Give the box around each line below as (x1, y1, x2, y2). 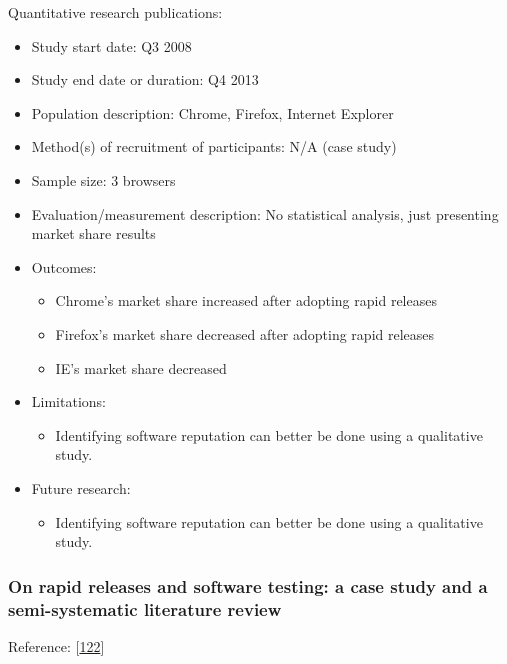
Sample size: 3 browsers (31, 169, 176, 190)
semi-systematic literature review (8, 596, 282, 621)
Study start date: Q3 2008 (31, 35, 192, 56)
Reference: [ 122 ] (8, 635, 105, 656)
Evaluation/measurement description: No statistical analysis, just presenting (31, 203, 499, 224)
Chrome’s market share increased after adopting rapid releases (55, 290, 437, 311)
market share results (31, 223, 156, 244)
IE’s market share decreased (55, 357, 227, 378)
